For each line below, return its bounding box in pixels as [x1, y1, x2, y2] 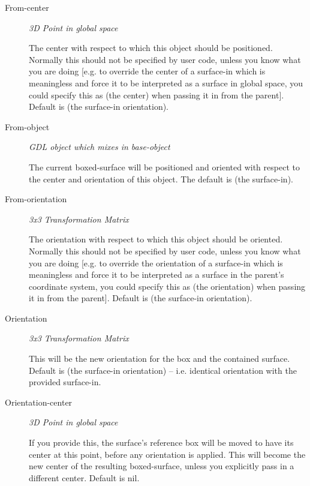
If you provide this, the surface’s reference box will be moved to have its [29, 436, 294, 449]
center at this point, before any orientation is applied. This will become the [29, 448, 306, 460]
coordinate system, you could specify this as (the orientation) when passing [29, 280, 306, 292]
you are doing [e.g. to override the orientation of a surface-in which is [29, 256, 283, 269]
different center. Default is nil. [29, 471, 140, 484]
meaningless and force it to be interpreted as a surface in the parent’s [29, 268, 284, 281]
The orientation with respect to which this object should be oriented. [29, 233, 283, 245]
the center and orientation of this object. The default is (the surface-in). [29, 172, 293, 185]
